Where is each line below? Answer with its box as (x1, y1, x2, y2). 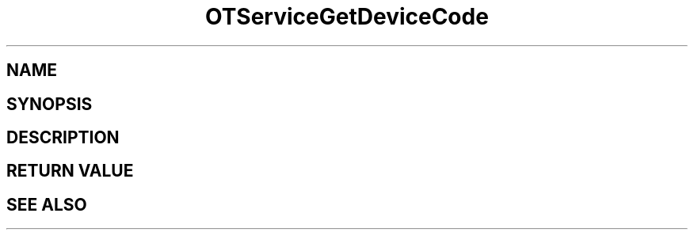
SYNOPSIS (6, 93, 93, 114)
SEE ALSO (6, 194, 87, 215)
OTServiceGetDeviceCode (205, 3, 489, 30)
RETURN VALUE (6, 161, 134, 181)
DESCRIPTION (6, 128, 120, 148)
